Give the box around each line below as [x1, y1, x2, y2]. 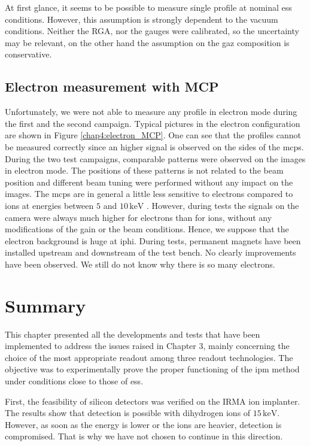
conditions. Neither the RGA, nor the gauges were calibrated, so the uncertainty [5, 25, 299, 37]
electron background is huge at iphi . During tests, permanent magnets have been [5, 234, 301, 247]
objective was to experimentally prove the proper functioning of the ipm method [5, 363, 300, 375]
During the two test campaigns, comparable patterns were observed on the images [5, 152, 306, 165]
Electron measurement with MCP [5, 77, 219, 96]
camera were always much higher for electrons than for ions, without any [5, 211, 272, 223]
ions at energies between [5, 199, 94, 211]
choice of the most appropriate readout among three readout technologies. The [5, 351, 293, 363]
